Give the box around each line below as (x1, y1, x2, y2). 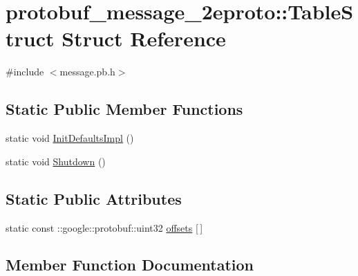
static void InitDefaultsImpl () (6, 131, 134, 145)
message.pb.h (59, 64, 115, 79)
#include (6, 64, 44, 79)
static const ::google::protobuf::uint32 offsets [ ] (6, 220, 203, 234)
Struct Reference (62, 24, 226, 53)
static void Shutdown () (6, 154, 106, 168)
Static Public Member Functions (6, 98, 243, 120)
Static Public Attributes (6, 187, 182, 209)
